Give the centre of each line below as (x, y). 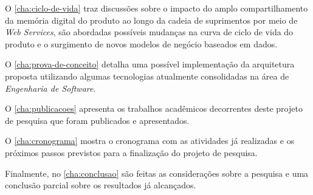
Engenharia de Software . (50, 88)
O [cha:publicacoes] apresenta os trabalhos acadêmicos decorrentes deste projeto (154, 108)
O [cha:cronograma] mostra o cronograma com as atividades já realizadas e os (150, 141)
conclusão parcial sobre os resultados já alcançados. (101, 185)
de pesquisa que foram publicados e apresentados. (97, 120)
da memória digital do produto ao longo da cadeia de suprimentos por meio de (151, 20)
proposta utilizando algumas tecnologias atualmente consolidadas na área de (147, 76)
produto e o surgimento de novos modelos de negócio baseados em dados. (141, 43)
